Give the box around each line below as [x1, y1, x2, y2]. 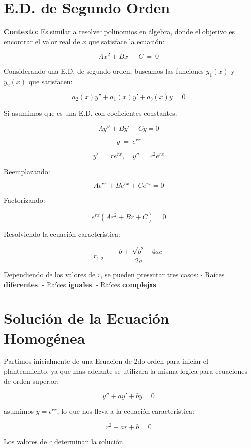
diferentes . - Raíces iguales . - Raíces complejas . [4, 279, 158, 289]
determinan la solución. [54, 436, 125, 446]
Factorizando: [4, 195, 45, 205]
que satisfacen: [28, 76, 73, 87]
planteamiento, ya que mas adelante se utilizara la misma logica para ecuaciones [4, 366, 248, 376]
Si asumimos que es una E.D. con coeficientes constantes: [4, 107, 177, 118]
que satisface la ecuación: [88, 36, 165, 46]
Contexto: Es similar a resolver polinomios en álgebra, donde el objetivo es [4, 26, 235, 37]
